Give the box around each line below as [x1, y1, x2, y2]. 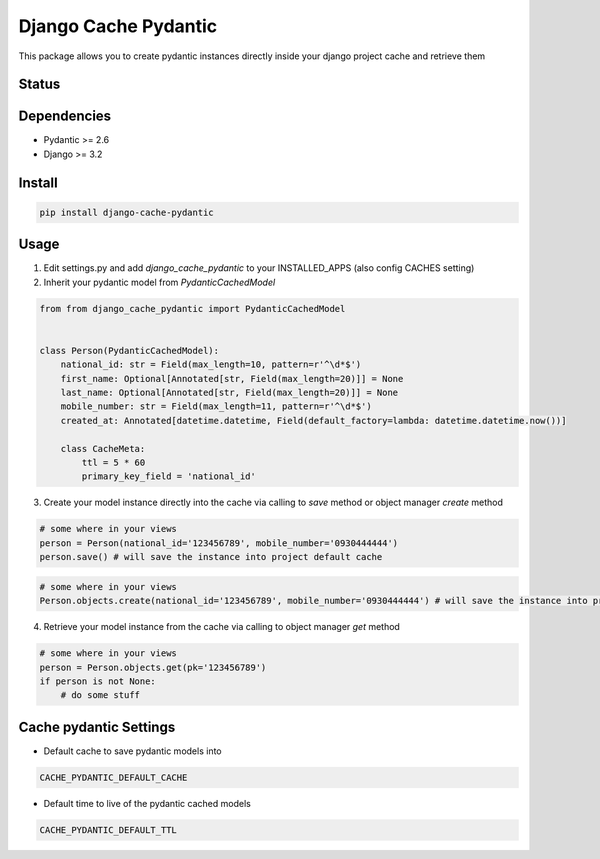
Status [18, 76, 61, 93]
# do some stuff [60, 690, 140, 701]
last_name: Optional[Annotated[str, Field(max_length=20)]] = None [60, 387, 399, 399]
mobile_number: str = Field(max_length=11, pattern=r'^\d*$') [60, 401, 372, 412]
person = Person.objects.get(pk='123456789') [39, 661, 267, 673]
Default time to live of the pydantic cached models [43, 797, 252, 809]
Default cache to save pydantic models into [43, 745, 222, 757]
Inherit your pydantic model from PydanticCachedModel [43, 276, 276, 288]
